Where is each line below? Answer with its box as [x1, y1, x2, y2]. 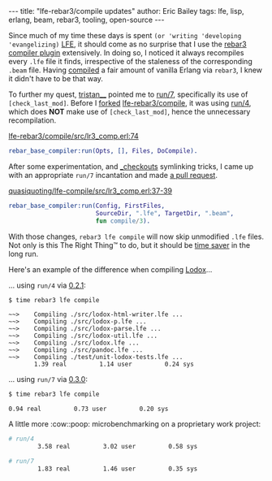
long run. [8, 249, 39, 258]
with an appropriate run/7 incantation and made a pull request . [8, 170, 218, 180]
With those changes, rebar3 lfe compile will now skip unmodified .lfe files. [8, 232, 264, 241]
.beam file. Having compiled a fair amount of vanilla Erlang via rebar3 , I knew [8, 65, 262, 75]
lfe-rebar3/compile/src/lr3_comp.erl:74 [8, 132, 140, 141]
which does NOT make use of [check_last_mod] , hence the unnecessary [8, 107, 251, 116]
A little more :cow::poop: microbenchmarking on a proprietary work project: [8, 419, 261, 429]
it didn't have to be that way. [8, 74, 104, 83]
